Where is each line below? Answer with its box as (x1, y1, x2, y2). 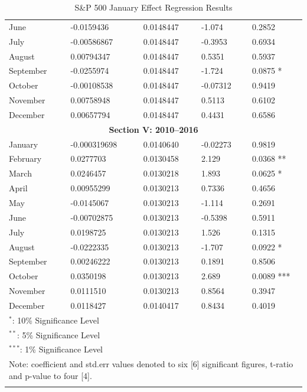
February (9, 152, 42, 165)
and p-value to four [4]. (9, 369, 92, 381)
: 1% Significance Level (19, 343, 103, 355)
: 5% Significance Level (17, 328, 100, 341)
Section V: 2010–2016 (109, 123, 198, 135)
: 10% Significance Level (12, 313, 99, 326)
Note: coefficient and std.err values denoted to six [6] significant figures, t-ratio (9, 358, 293, 370)
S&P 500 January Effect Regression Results (74, 1, 233, 13)
